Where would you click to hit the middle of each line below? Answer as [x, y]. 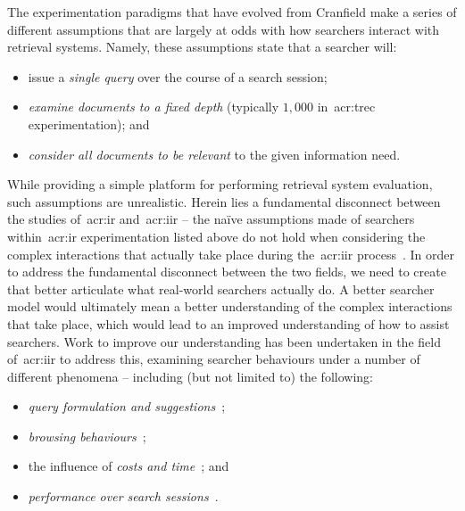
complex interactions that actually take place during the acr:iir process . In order [231, 254]
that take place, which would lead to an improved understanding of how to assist [228, 323]
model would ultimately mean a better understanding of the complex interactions [230, 306]
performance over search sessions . [123, 496]
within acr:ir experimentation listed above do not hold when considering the [216, 236]
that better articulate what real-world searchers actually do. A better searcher [221, 288]
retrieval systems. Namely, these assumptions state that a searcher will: [202, 47]
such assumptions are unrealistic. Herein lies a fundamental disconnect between [224, 201]
